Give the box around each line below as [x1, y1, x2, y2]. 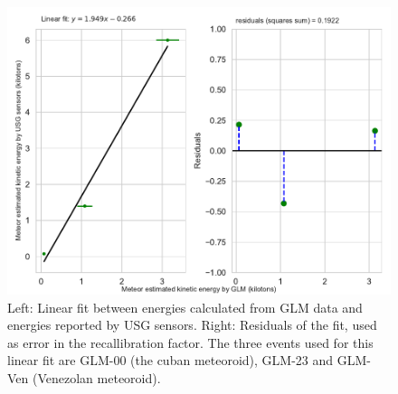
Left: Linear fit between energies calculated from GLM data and [7, 297, 363, 316]
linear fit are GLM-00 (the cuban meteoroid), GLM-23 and [7, 351, 334, 370]
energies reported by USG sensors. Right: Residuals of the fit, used [7, 315, 377, 334]
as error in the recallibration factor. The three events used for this [7, 333, 374, 352]
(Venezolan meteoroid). [32, 368, 161, 387]
